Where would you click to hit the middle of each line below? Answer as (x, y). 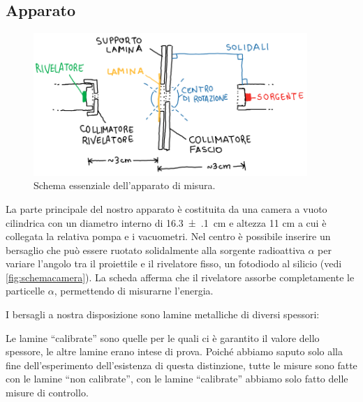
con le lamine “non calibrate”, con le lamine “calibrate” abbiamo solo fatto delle (177, 379)
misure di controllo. (47, 393)
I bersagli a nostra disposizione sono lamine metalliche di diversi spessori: (163, 314)
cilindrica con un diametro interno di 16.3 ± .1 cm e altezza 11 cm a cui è (166, 222)
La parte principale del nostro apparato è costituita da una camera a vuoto (166, 208)
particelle (25, 291)
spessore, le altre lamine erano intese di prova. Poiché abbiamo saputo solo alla (174, 351)
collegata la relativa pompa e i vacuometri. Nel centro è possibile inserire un (168, 236)
